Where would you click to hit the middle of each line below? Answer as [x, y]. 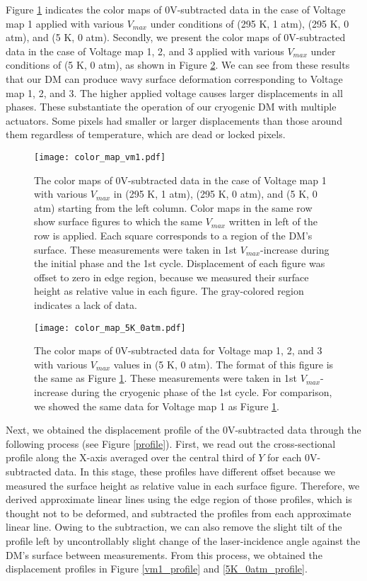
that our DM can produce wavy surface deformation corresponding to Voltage [174, 78]
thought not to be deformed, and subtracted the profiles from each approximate [179, 513]
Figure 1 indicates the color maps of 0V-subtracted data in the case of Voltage [176, 9]
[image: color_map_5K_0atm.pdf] [110, 328]
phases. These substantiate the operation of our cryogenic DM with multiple [171, 107]
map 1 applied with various [65, 23]
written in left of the [273, 221]
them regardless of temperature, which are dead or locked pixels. [146, 134]
